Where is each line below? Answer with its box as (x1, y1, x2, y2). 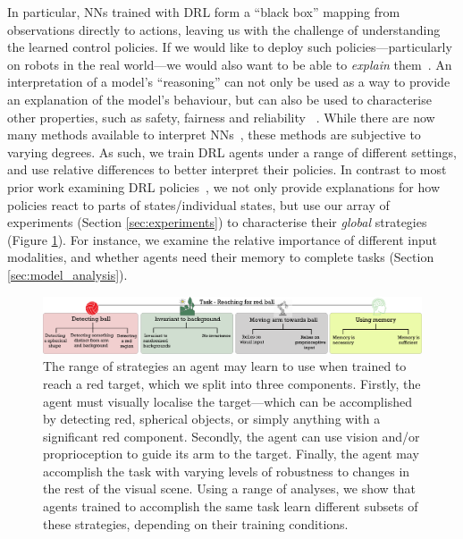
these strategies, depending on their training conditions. (43, 514, 349, 533)
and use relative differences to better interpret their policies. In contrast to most (7, 160, 447, 179)
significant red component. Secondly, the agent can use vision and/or (43, 426, 420, 445)
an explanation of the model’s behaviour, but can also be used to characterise (7, 89, 432, 108)
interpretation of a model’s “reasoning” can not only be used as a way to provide (7, 72, 450, 91)
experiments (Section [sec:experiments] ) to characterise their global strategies (7, 213, 427, 232)
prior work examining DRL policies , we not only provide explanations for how (7, 177, 440, 196)
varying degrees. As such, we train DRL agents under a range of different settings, (7, 142, 457, 161)
